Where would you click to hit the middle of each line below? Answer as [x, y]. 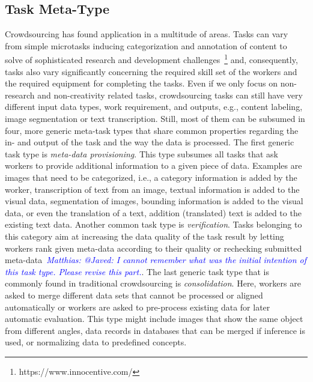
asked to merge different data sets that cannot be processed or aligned [134, 295]
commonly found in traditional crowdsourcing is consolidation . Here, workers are [153, 283]
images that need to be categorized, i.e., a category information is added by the [151, 177]
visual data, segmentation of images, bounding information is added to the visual [154, 201]
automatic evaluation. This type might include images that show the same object [154, 319]
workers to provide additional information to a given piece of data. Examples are [153, 165]
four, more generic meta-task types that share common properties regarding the [152, 130]
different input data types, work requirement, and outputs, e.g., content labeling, [154, 107]
